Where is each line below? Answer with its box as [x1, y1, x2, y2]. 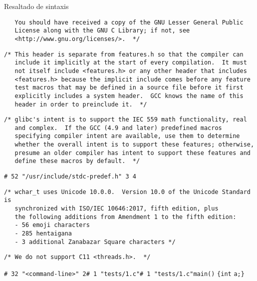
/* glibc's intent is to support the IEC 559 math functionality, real [4, 116, 247, 123]
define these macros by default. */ [14, 157, 140, 165]
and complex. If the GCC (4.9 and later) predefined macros [14, 124, 222, 131]
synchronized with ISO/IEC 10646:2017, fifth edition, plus [14, 205, 219, 212]
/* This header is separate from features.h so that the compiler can [4, 50, 244, 58]
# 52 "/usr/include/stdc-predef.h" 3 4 [4, 173, 136, 180]
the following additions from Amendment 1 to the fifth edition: [14, 213, 237, 220]
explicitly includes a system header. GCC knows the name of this [14, 92, 244, 99]
